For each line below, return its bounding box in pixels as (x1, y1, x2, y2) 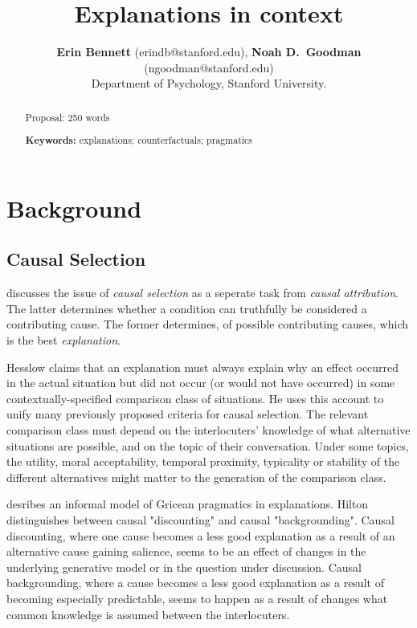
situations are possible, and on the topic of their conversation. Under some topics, (6, 437, 409, 454)
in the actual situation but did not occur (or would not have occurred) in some (6, 374, 395, 391)
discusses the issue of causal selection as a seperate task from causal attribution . (6, 284, 399, 301)
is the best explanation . (6, 332, 121, 349)
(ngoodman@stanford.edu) (144, 59, 274, 75)
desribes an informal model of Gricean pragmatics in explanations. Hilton (6, 495, 369, 512)
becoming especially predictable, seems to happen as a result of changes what (6, 589, 388, 606)
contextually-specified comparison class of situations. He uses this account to (6, 389, 384, 406)
